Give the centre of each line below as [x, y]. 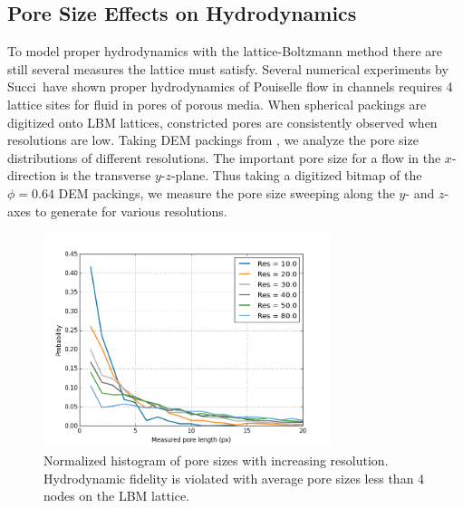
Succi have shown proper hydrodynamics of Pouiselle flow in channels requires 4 [230, 86]
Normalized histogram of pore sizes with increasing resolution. [216, 460]
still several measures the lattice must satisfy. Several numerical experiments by [228, 68]
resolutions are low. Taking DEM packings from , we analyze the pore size [213, 140]
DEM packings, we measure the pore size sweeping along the [227, 192]
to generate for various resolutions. [131, 211]
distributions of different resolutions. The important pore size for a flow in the [224, 157]
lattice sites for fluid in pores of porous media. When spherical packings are [217, 104]
